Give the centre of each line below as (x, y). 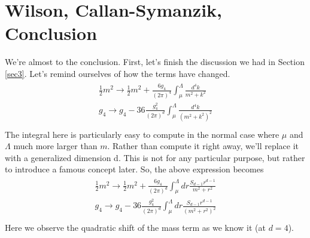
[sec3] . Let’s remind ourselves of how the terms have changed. (118, 73)
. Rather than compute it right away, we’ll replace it (203, 146)
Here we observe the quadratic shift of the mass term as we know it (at (136, 228)
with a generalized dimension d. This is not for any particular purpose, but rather (155, 157)
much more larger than (55, 146)
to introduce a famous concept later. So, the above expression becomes (134, 169)
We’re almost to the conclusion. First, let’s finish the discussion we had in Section (155, 62)
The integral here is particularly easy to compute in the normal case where (142, 134)
